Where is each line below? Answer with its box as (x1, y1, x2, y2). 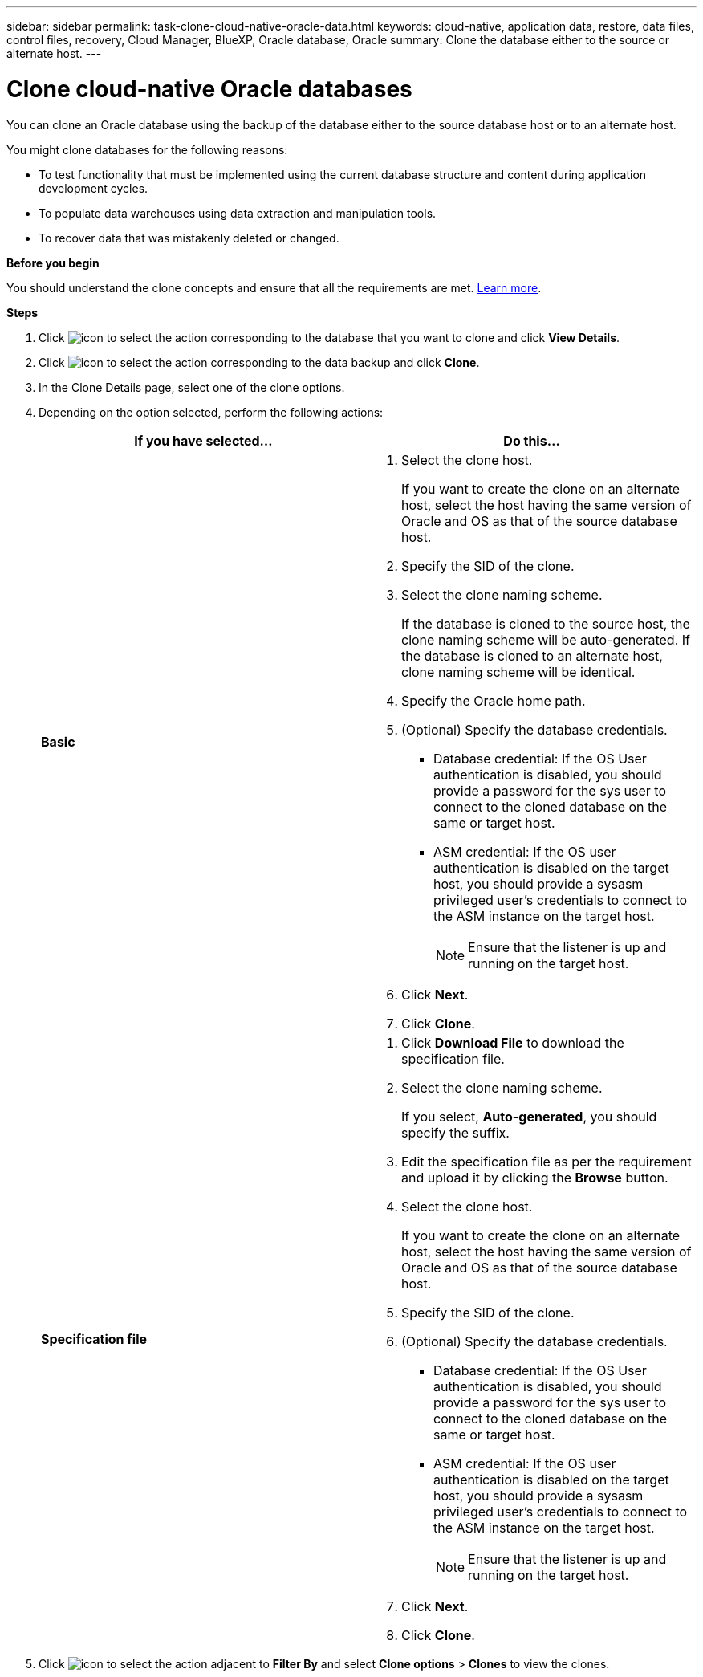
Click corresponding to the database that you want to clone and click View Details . (39, 330, 620, 344)
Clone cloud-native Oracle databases (6, 75, 412, 103)
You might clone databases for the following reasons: (6, 142, 288, 157)
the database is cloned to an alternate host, (401, 647, 663, 664)
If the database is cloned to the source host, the (401, 615, 690, 632)
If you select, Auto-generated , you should (401, 1108, 657, 1125)
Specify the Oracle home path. (401, 692, 586, 709)
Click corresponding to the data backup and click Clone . (39, 355, 480, 369)
